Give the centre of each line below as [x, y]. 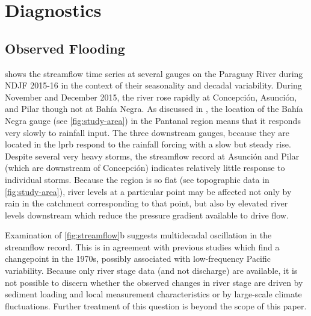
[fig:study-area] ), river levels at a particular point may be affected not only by [148, 191]
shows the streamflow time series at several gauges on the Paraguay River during [154, 73]
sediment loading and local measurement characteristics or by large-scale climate [153, 294]
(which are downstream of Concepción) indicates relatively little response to [145, 168]
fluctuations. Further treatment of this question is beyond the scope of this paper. [156, 305]
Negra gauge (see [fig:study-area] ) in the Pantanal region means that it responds [153, 120]
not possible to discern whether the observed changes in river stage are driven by [154, 282]
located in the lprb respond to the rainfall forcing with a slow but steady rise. [148, 144]
